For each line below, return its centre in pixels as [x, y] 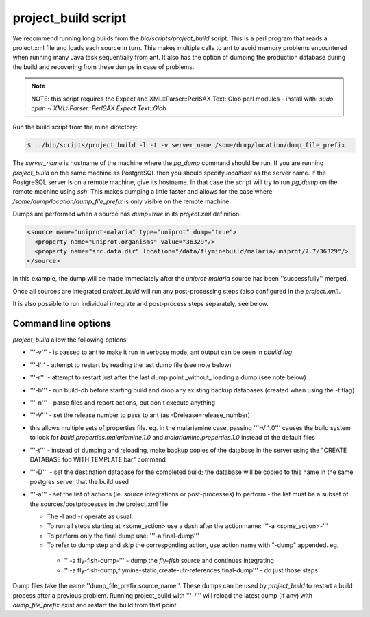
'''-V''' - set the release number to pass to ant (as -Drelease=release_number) [140, 415]
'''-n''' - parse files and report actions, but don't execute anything [123, 402]
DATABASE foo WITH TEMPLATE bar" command [98, 459]
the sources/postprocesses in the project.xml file [99, 504]
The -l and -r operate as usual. [90, 516]
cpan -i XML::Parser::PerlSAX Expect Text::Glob [99, 108]
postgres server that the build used [79, 481]
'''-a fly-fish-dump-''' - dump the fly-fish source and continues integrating [169, 561]
